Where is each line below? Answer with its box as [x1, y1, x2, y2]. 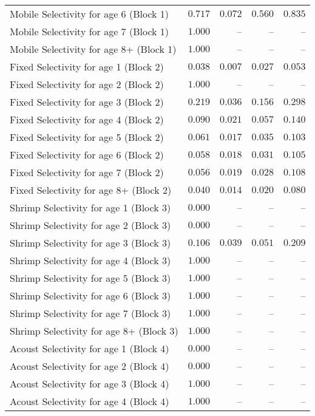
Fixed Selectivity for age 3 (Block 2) [10, 95, 164, 109]
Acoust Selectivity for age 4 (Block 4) [10, 394, 169, 408]
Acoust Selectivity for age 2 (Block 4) [10, 359, 169, 373]
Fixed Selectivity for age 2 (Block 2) [10, 77, 164, 91]
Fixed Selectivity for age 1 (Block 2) [10, 60, 164, 73]
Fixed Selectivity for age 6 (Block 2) [10, 148, 164, 162]
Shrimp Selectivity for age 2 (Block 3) [10, 218, 171, 232]
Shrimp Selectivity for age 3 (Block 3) [10, 236, 171, 250]
